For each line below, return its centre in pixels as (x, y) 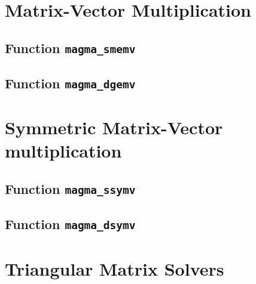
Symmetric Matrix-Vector (114, 127)
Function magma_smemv (70, 47)
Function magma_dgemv (70, 83)
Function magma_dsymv (70, 224)
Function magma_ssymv (70, 189)
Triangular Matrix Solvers (115, 268)
